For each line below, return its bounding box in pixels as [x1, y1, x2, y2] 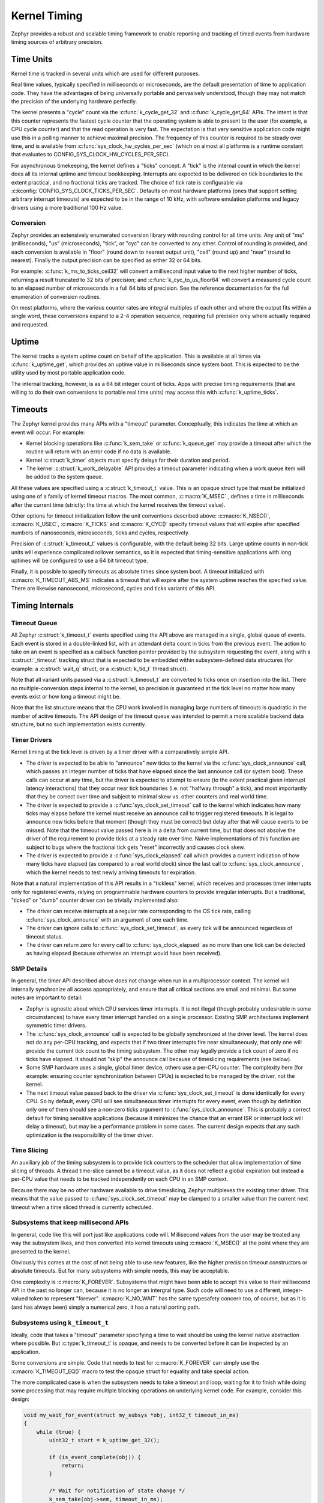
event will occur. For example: [11, 429, 85, 436]
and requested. [11, 320, 49, 328]
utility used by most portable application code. [11, 369, 126, 376]
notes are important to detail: [11, 994, 83, 1001]
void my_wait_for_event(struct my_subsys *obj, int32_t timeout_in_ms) [23, 1412, 239, 1418]
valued [11, 1295, 28, 1302]
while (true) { [36, 1428, 81, 1435]
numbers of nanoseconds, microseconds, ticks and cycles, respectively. [11, 529, 190, 536]
